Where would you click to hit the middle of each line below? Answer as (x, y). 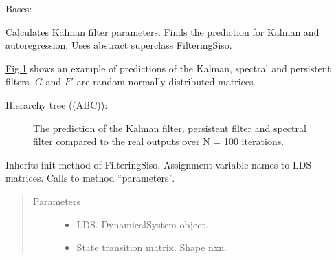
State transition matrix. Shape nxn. (152, 247)
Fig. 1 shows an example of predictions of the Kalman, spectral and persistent (168, 68)
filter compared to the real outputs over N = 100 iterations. (159, 141)
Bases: (19, 8)
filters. (19, 82)
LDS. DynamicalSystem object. (142, 224)
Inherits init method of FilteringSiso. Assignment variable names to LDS (159, 164)
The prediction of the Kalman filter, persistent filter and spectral (170, 128)
